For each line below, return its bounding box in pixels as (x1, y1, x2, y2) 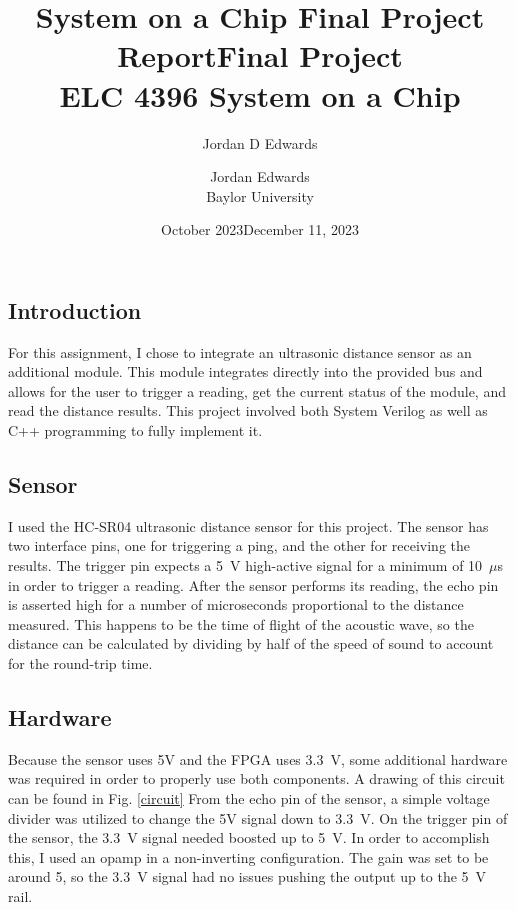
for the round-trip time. (8, 653, 153, 674)
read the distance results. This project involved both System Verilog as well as (8, 400, 488, 421)
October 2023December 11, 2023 (161, 219, 359, 240)
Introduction (8, 294, 142, 325)
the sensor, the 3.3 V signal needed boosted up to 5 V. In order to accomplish (8, 827, 490, 848)
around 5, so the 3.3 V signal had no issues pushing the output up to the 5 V (8, 866, 487, 887)
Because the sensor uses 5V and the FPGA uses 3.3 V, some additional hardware (8, 748, 508, 769)
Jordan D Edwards (202, 132, 318, 153)
